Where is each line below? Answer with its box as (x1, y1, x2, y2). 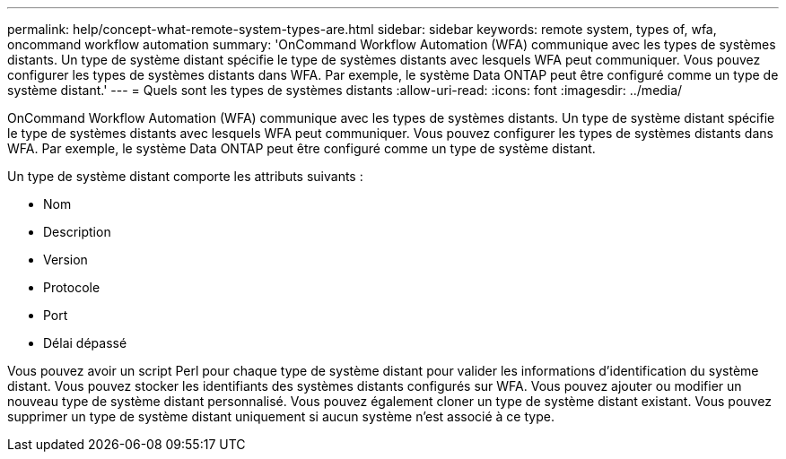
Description (43, 224, 111, 239)
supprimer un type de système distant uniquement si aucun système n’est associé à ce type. (7, 409, 555, 424)
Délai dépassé (43, 335, 127, 351)
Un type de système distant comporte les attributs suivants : (7, 169, 363, 184)
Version (43, 252, 88, 267)
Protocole (43, 280, 100, 295)
